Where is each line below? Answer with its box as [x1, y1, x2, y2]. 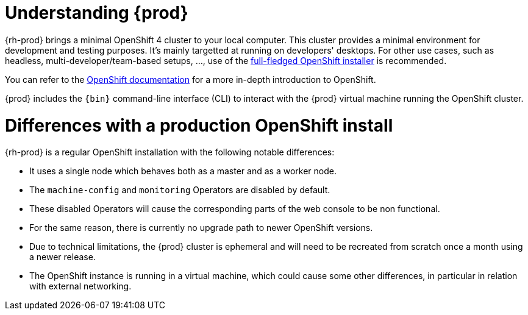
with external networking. [29, 281, 132, 292]
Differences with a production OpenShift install [5, 115, 393, 136]
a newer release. [29, 252, 96, 263]
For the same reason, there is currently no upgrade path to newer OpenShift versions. [29, 222, 373, 233]
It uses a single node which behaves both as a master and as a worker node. [29, 166, 337, 177]
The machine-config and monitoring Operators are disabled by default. [29, 185, 330, 196]
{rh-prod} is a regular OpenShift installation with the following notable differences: [5, 147, 335, 158]
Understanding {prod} [5, 2, 188, 23]
